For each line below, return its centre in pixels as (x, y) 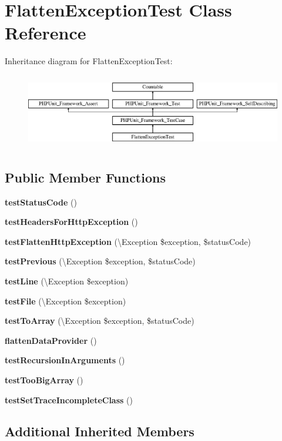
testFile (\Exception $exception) (66, 301)
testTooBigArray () (44, 379)
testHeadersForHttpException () (71, 222)
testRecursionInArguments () (65, 360)
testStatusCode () (41, 202)
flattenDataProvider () (51, 340)
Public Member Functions (85, 177)
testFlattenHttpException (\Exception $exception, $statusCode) (128, 241)
